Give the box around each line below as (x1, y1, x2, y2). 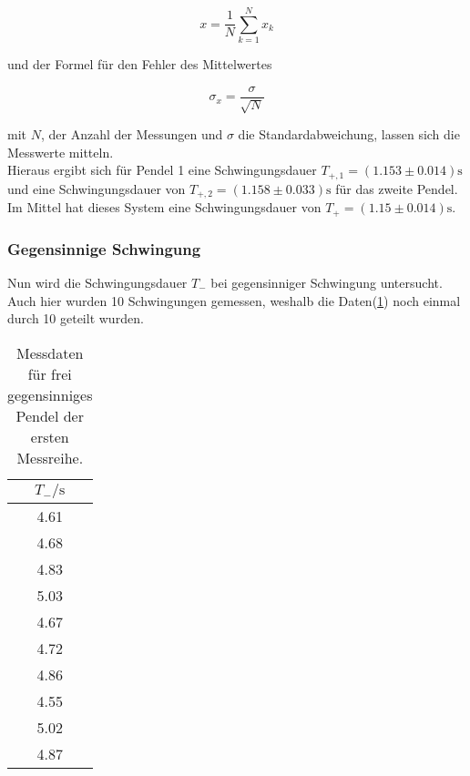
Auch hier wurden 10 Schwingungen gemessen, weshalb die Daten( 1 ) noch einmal (7, 291, 461, 310)
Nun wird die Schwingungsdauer (7, 272, 188, 291)
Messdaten (15, 342, 84, 363)
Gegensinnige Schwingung (7, 237, 201, 260)
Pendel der (15, 404, 84, 426)
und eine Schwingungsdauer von (7, 179, 186, 198)
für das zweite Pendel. (335, 179, 458, 198)
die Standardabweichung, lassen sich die (238, 125, 460, 144)
